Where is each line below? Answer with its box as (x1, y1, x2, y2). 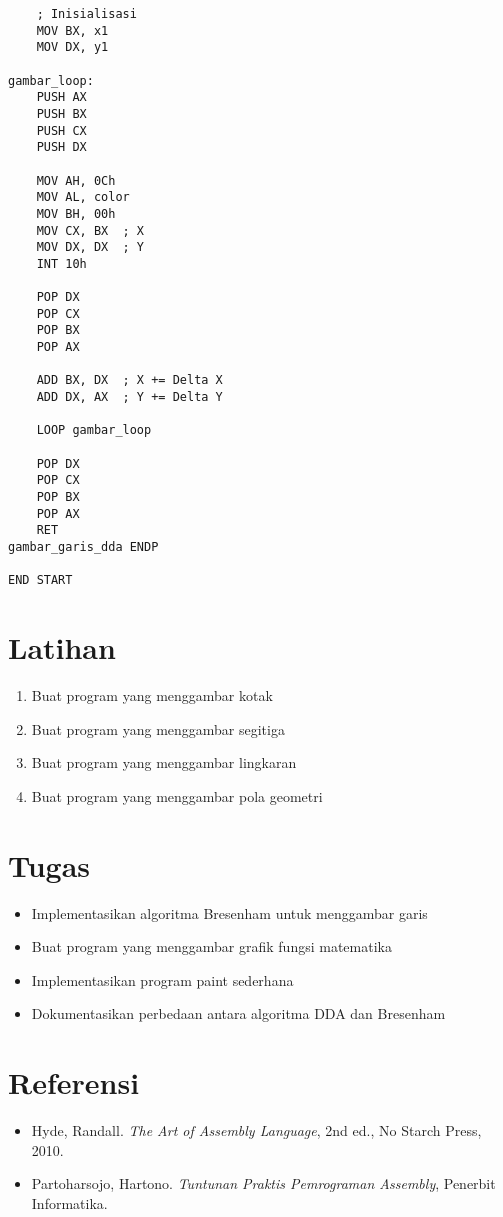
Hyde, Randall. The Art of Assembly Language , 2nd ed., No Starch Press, (31, 1120, 482, 1141)
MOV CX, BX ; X (36, 223, 145, 238)
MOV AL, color (36, 190, 130, 205)
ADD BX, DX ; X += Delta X (36, 373, 223, 388)
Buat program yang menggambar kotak (31, 685, 273, 706)
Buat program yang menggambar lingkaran (31, 752, 297, 773)
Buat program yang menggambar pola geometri (31, 785, 323, 806)
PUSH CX (36, 123, 87, 138)
